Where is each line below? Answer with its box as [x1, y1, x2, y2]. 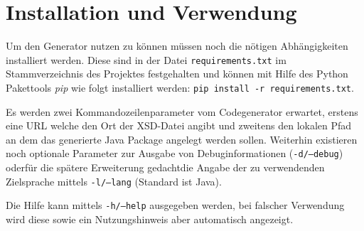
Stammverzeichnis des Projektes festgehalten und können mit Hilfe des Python [6, 66, 348, 81]
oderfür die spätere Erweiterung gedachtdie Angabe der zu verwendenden [6, 160, 325, 175]
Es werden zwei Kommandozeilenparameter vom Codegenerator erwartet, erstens [6, 104, 358, 119]
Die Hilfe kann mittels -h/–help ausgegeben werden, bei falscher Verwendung [6, 198, 345, 213]
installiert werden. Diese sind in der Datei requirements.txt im [6, 52, 287, 67]
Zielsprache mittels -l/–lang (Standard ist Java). [6, 173, 222, 188]
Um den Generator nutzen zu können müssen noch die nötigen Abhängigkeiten [6, 38, 348, 53]
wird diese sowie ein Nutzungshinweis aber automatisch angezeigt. [6, 211, 294, 226]
